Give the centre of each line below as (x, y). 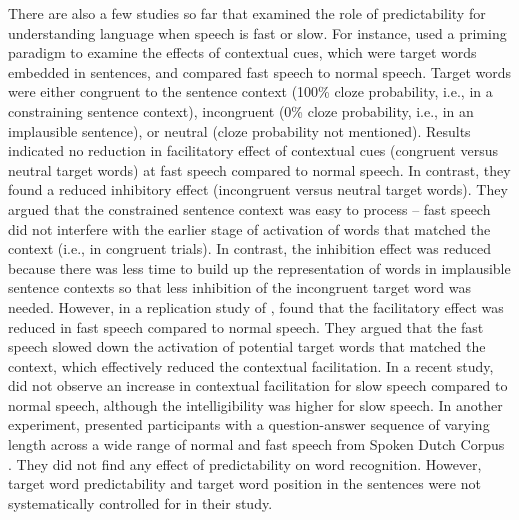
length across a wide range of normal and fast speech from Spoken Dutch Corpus (256, 444)
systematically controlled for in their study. (140, 502)
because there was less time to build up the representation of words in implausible (259, 267)
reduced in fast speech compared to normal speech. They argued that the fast (246, 326)
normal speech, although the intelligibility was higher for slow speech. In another (255, 404)
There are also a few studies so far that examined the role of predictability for (247, 13)
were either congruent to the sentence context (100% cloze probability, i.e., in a (250, 91)
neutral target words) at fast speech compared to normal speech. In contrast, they (259, 169)
